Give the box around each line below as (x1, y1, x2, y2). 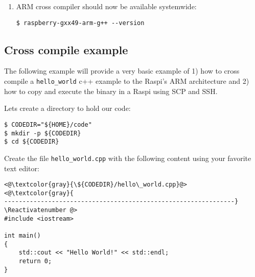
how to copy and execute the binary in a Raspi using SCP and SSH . (4, 85, 218, 96)
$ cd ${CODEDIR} (4, 138, 59, 146)
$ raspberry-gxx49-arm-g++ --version (16, 19, 145, 27)
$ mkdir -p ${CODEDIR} (4, 129, 81, 137)
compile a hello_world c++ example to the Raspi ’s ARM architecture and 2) (4, 76, 249, 86)
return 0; (18, 258, 52, 265)
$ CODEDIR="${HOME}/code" (4, 121, 92, 128)
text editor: (4, 163, 39, 173)
